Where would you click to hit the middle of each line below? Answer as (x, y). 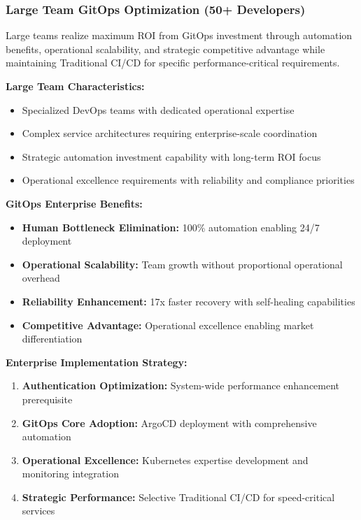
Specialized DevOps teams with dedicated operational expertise (158, 109)
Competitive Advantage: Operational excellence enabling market (168, 325)
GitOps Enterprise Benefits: (74, 203)
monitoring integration (70, 474)
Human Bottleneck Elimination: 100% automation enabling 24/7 (171, 227)
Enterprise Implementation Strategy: (97, 362)
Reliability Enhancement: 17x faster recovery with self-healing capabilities (189, 301)
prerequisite (47, 399)
